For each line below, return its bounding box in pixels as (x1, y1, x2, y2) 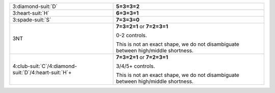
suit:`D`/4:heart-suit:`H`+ (12, 69, 72, 76)
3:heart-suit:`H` (12, 10, 49, 16)
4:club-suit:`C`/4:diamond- (12, 63, 77, 70)
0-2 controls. (116, 32, 147, 39)
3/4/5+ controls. (116, 63, 155, 70)
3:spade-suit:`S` (12, 16, 51, 23)
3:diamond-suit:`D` (12, 3, 58, 10)
